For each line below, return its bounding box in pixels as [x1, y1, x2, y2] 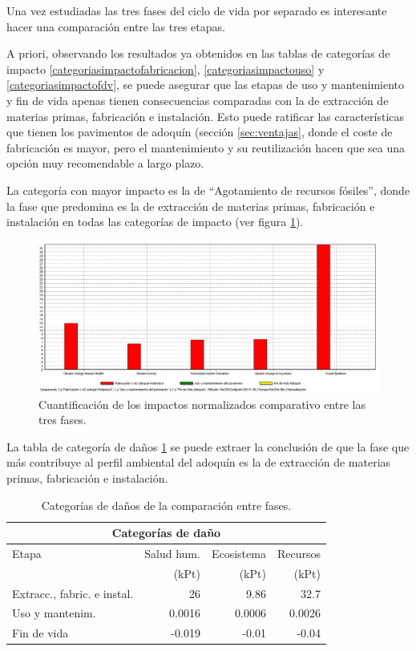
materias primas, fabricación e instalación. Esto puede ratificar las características [6, 107, 405, 124]
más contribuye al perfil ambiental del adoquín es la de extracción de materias [6, 454, 391, 471]
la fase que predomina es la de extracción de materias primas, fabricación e [6, 197, 375, 214]
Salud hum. [144, 544, 200, 561]
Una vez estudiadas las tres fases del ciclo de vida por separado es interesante [6, 2, 387, 18]
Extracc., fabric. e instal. [12, 584, 134, 601]
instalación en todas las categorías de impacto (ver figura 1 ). [6, 213, 304, 230]
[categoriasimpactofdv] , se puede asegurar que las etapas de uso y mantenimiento [6, 76, 405, 93]
